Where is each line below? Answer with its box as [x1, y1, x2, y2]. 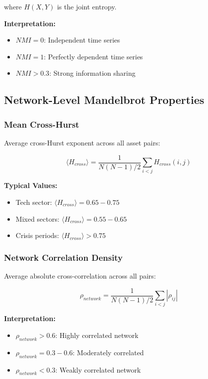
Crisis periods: [15, 230, 59, 240]
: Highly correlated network [55, 330, 139, 340]
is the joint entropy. [57, 1, 117, 11]
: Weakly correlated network [55, 364, 141, 375]
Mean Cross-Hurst [4, 118, 79, 130]
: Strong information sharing [49, 68, 136, 78]
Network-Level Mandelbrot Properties [4, 92, 205, 107]
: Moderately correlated [72, 347, 144, 357]
